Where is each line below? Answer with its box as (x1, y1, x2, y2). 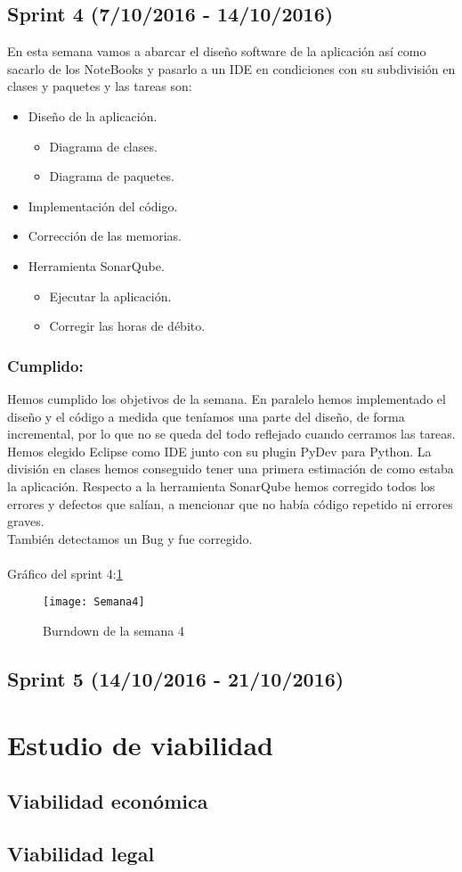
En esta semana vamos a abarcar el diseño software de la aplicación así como (7, 42, 426, 61)
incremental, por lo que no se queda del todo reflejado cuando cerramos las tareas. (7, 424, 456, 443)
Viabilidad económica (7, 787, 208, 815)
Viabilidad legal (7, 840, 155, 868)
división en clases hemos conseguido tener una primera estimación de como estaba (7, 459, 454, 478)
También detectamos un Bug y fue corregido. (7, 529, 253, 547)
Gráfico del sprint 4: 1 (7, 564, 123, 582)
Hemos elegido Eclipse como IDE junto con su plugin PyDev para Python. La (7, 441, 432, 460)
